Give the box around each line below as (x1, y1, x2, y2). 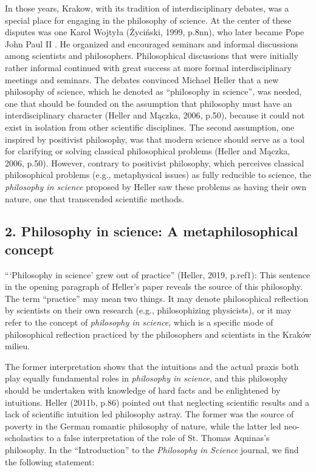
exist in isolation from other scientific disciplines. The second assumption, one (5, 120, 295, 133)
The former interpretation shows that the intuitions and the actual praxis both (5, 360, 299, 372)
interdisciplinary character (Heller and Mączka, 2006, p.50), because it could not (5, 109, 305, 121)
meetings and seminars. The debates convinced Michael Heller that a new (5, 73, 279, 86)
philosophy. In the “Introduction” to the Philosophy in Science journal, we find (5, 443, 299, 456)
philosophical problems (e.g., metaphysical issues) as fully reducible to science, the (5, 168, 311, 181)
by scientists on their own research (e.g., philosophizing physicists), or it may (5, 304, 292, 316)
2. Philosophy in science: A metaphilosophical (5, 222, 298, 241)
